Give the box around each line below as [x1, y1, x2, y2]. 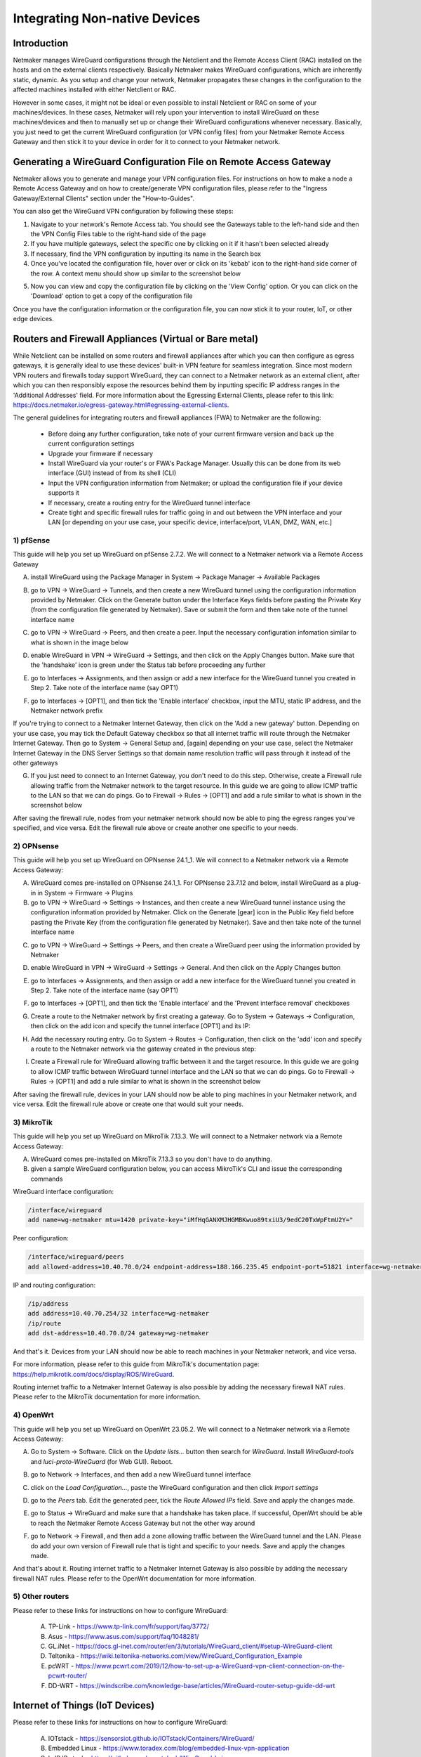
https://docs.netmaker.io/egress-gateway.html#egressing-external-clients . [13, 401, 229, 409]
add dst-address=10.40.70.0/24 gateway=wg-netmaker [27, 1329, 210, 1337]
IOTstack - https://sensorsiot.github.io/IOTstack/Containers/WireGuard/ [48, 1734, 255, 1742]
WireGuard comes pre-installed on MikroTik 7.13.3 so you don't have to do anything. [30, 1155, 273, 1163]
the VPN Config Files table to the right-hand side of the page [30, 230, 206, 238]
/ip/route [27, 1319, 62, 1328]
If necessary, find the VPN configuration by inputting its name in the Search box [30, 249, 261, 258]
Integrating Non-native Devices [13, 11, 201, 26]
